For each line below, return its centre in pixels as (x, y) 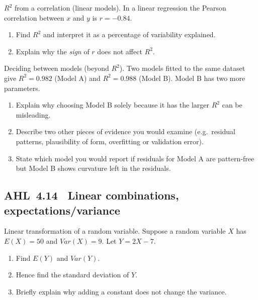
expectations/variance (62, 210)
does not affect (120, 51)
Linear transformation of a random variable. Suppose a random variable (115, 231)
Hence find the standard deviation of (72, 275)
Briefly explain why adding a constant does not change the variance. (121, 291)
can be (232, 105)
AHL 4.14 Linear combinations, (92, 195)
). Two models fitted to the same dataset (182, 68)
